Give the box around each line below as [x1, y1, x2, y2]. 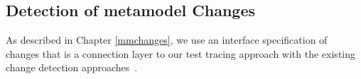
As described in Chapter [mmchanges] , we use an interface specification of [6, 32, 328, 47]
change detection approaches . [6, 60, 138, 75]
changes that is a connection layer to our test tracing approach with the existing [6, 46, 356, 61]
